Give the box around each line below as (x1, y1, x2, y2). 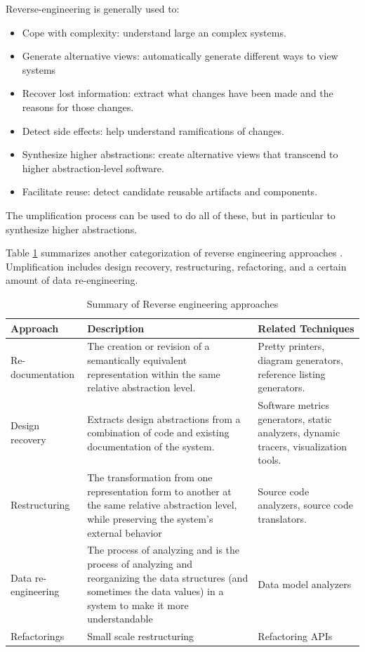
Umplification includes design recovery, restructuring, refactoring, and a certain (6, 259, 347, 273)
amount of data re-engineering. (6, 273, 138, 287)
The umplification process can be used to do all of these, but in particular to (6, 207, 336, 222)
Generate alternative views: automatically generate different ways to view (22, 48, 338, 63)
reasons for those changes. (22, 99, 134, 114)
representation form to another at (87, 483, 232, 498)
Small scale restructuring (87, 629, 194, 644)
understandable (87, 611, 153, 626)
